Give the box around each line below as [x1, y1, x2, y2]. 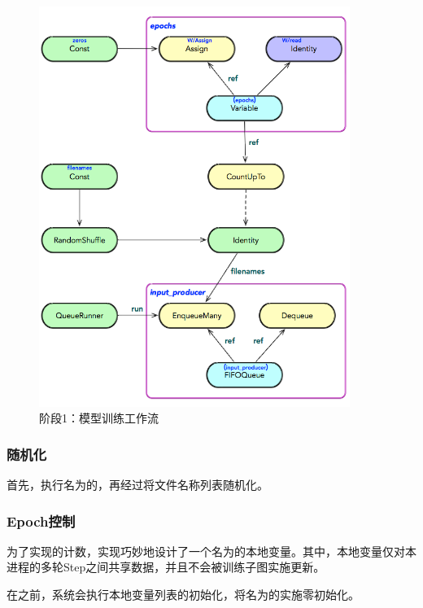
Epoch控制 [7, 510, 76, 531]
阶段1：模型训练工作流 [39, 409, 159, 426]
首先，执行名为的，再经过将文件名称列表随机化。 [7, 475, 268, 492]
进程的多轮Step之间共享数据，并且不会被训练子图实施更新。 [7, 558, 325, 575]
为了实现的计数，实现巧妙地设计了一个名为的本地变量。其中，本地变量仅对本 [7, 542, 416, 559]
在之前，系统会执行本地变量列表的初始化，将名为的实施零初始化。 [7, 585, 360, 602]
